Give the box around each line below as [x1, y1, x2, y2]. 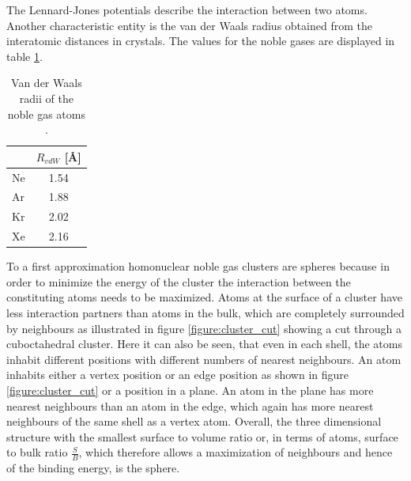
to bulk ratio [6, 444, 68, 460]
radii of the [19, 89, 74, 106]
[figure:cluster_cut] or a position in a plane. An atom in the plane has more [6, 381, 374, 398]
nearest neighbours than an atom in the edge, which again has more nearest [6, 397, 374, 414]
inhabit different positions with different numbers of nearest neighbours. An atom [6, 350, 402, 367]
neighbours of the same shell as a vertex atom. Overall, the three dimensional [6, 413, 382, 430]
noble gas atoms [7, 105, 85, 122]
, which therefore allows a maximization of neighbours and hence [78, 444, 393, 460]
